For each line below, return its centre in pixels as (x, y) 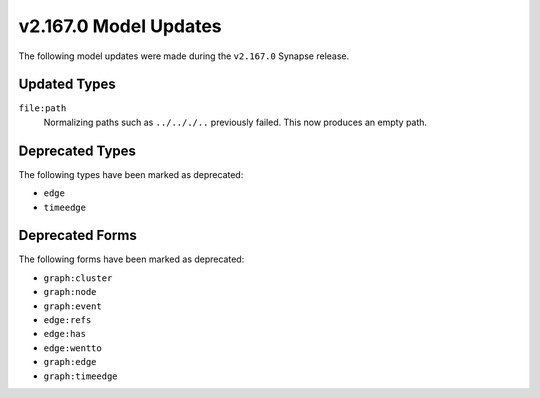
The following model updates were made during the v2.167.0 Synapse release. (184, 56)
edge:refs (67, 320)
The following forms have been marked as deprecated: (131, 259)
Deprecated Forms (77, 235)
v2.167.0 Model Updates (120, 26)
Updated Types (67, 84)
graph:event (72, 306)
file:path (42, 108)
